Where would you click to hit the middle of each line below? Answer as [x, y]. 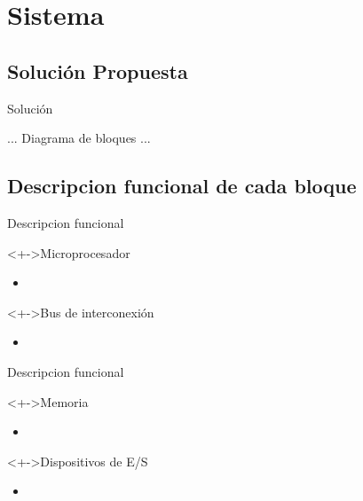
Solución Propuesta [98, 70]
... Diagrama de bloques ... [79, 138]
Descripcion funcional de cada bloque [182, 186]
